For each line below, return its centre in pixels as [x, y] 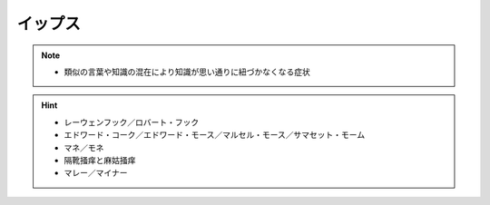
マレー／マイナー [96, 173]
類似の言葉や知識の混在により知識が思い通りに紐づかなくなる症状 [187, 72]
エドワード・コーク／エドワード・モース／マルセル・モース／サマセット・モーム [215, 135]
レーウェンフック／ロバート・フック [132, 122]
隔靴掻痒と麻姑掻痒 [100, 160]
